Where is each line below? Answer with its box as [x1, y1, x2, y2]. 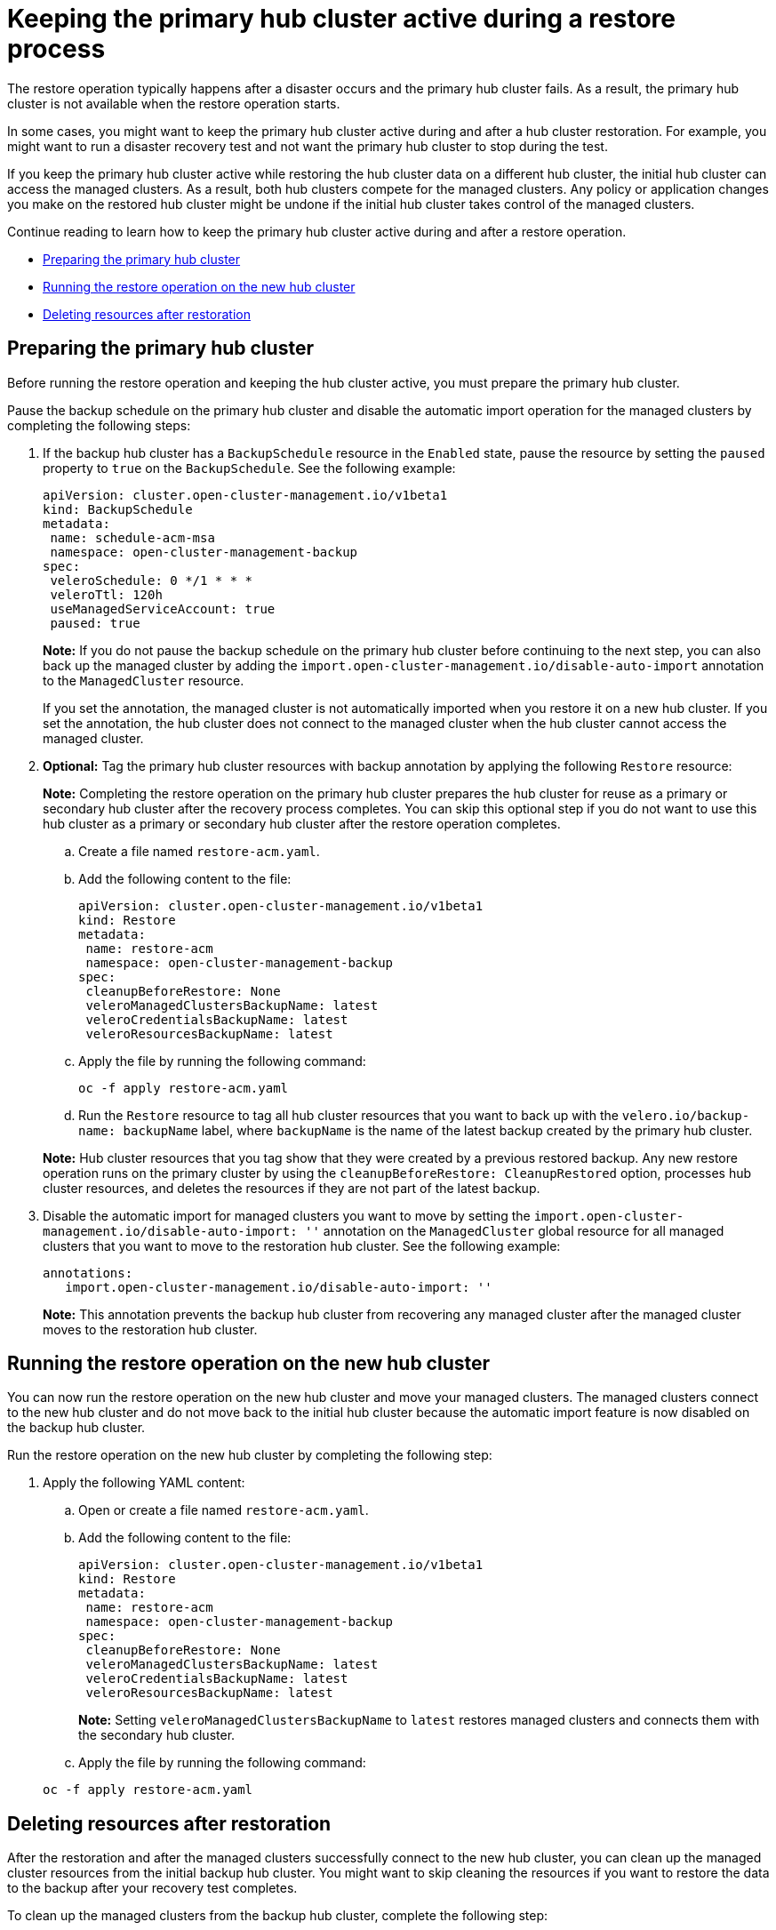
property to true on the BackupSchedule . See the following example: [43, 460, 456, 476]
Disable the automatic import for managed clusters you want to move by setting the [43, 1207, 531, 1223]
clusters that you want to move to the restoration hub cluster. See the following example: [43, 1237, 561, 1253]
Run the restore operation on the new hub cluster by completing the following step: [7, 1447, 492, 1463]
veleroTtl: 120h [50, 587, 163, 602]
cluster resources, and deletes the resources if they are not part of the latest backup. [43, 1180, 540, 1196]
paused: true [50, 615, 140, 630]
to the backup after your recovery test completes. [7, 1880, 298, 1896]
